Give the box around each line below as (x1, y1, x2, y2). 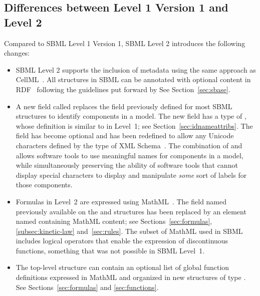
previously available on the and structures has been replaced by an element (16, 206, 246, 216)
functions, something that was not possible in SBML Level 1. (16, 245, 205, 255)
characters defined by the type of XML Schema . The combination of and (16, 140, 242, 150)
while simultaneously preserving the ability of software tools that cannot (16, 160, 238, 170)
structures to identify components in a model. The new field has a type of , (16, 111, 246, 121)
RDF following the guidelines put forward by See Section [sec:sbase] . (16, 84, 230, 94)
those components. (16, 179, 73, 190)
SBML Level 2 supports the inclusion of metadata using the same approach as (16, 64, 256, 75)
